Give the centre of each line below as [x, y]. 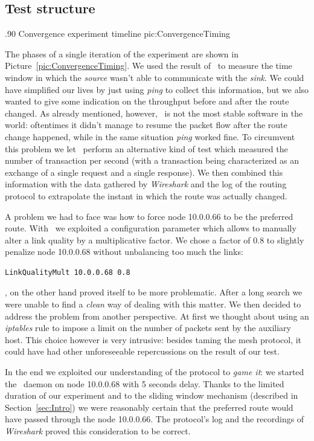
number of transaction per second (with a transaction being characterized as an [152, 160]
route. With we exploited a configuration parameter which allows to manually [151, 228]
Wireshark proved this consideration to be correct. [98, 431]
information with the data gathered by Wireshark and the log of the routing [146, 184]
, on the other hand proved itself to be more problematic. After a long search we [154, 292]
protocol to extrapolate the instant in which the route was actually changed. [146, 195]
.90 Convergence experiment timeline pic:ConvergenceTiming [118, 34]
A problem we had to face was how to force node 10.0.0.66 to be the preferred [149, 216]
